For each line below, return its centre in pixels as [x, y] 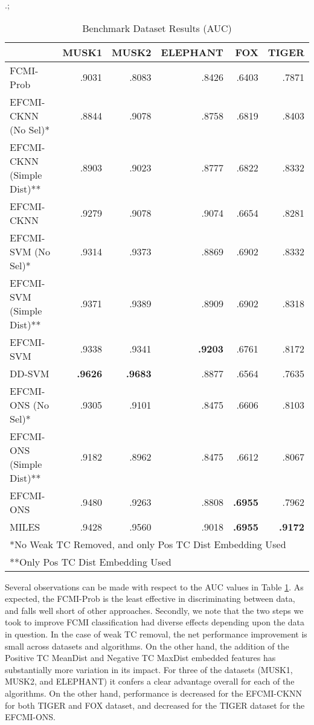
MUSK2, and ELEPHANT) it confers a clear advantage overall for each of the [150, 681]
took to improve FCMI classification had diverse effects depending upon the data [155, 622]
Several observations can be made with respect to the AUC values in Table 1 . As [154, 586]
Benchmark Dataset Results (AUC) [157, 28]
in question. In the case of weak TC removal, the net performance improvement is [156, 634]
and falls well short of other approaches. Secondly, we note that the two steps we [154, 610]
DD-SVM [30, 373]
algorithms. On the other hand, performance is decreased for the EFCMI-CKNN [154, 693]
